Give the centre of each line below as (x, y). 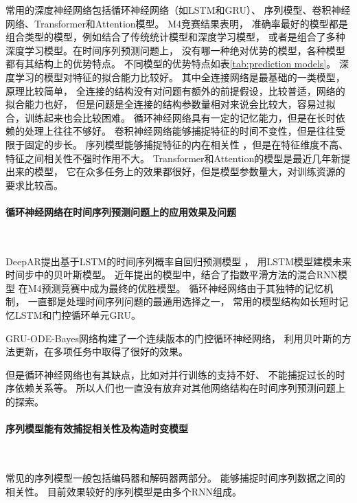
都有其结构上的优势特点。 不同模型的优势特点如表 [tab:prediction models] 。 (171, 64)
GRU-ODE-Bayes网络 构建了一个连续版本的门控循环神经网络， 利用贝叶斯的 (174, 338)
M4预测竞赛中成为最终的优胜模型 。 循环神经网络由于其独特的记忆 (176, 288)
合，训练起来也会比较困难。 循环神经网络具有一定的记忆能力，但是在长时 (171, 117)
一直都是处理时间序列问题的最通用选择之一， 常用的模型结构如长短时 (183, 301)
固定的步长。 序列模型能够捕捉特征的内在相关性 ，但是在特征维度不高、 (186, 144)
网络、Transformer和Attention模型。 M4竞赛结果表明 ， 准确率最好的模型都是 (177, 23)
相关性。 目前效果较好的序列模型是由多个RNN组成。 (124, 491)
